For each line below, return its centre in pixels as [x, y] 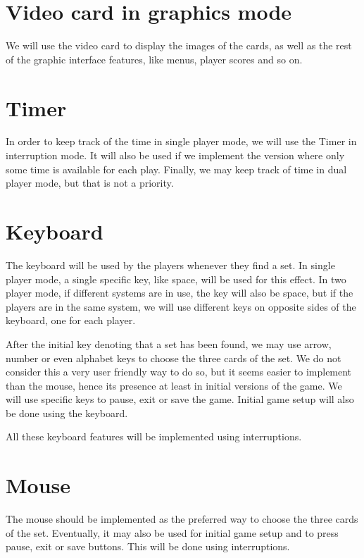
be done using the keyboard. [67, 413]
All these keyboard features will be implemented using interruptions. [154, 436]
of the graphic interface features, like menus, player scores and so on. [154, 59]
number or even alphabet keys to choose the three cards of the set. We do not [174, 358]
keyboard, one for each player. [71, 320]
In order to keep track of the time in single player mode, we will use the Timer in [181, 141]
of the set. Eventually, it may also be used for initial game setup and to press [172, 532]
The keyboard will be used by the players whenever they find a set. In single [170, 265]
